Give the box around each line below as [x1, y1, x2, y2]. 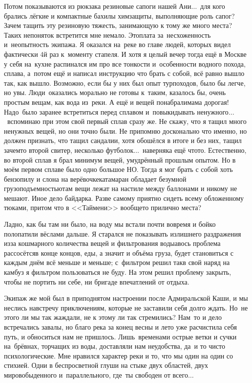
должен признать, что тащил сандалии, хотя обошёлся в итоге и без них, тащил [4, 135, 242, 145]
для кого [200, 1, 225, 11]
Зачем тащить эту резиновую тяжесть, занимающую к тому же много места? [4, 20, 232, 30]
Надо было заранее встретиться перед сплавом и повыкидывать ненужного [4, 106, 229, 117]
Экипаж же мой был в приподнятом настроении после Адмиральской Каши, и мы [4, 293, 248, 303]
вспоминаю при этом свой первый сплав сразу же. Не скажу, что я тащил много [7, 116, 247, 126]
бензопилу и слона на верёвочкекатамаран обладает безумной [4, 173, 187, 184]
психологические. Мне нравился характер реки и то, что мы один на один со [4, 350, 233, 360]
